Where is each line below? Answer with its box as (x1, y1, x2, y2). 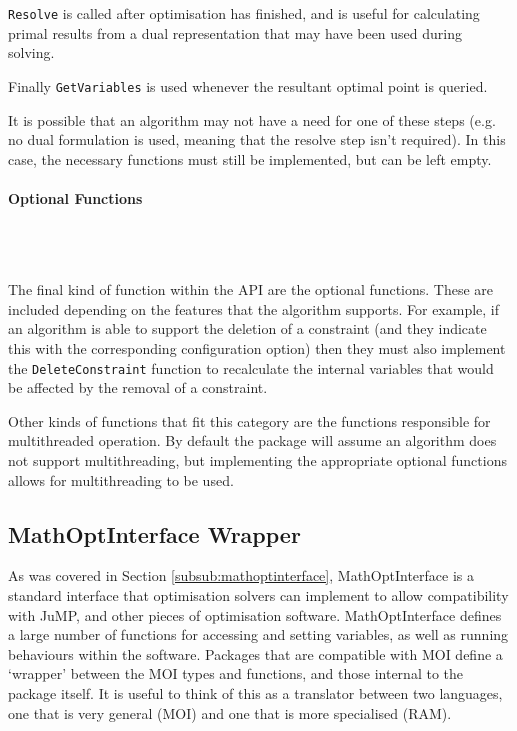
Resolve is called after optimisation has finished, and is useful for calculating (8, 3, 480, 23)
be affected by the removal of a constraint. (8, 377, 268, 398)
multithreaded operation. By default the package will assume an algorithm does (8, 430, 497, 451)
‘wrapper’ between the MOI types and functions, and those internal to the (8, 663, 463, 684)
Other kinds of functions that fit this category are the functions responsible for (8, 410, 491, 431)
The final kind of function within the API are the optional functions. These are (8, 279, 494, 300)
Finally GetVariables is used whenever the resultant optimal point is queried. (8, 75, 488, 96)
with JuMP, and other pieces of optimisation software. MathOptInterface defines (8, 604, 502, 625)
